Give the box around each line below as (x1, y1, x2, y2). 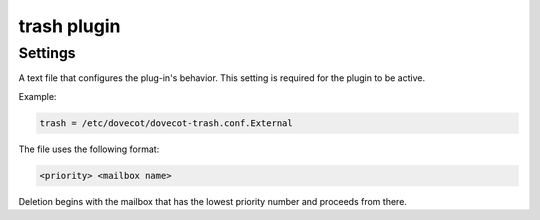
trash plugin (18, 15, 121, 37)
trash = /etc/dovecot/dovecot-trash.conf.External (39, 117, 294, 129)
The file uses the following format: (18, 143, 160, 155)
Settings (18, 44, 76, 62)
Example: (18, 90, 57, 102)
